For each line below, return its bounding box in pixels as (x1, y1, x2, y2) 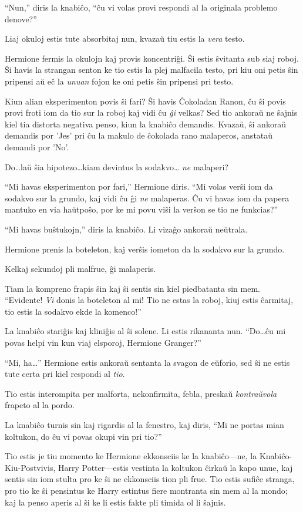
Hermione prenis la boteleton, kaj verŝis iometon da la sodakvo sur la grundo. (5, 242, 285, 255)
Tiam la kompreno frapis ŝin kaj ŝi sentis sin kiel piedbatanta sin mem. (5, 282, 260, 294)
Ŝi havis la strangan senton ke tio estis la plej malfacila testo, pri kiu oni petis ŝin (5, 63, 298, 76)
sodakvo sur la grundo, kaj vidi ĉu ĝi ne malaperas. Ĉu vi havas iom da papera (5, 191, 289, 204)
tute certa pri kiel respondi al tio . (5, 368, 125, 380)
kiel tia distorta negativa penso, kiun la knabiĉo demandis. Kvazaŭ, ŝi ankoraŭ (5, 117, 287, 130)
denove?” (5, 12, 37, 25)
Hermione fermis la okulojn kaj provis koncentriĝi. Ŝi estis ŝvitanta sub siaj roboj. (5, 52, 299, 64)
